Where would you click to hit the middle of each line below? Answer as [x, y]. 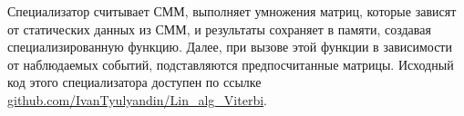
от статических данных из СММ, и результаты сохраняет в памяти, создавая [219, 29]
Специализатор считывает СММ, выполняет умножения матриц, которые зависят [232, 11]
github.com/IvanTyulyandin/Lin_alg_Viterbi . [137, 99]
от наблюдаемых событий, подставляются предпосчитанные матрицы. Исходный [231, 64]
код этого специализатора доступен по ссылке [134, 82]
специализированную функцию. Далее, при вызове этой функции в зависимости [230, 47]
